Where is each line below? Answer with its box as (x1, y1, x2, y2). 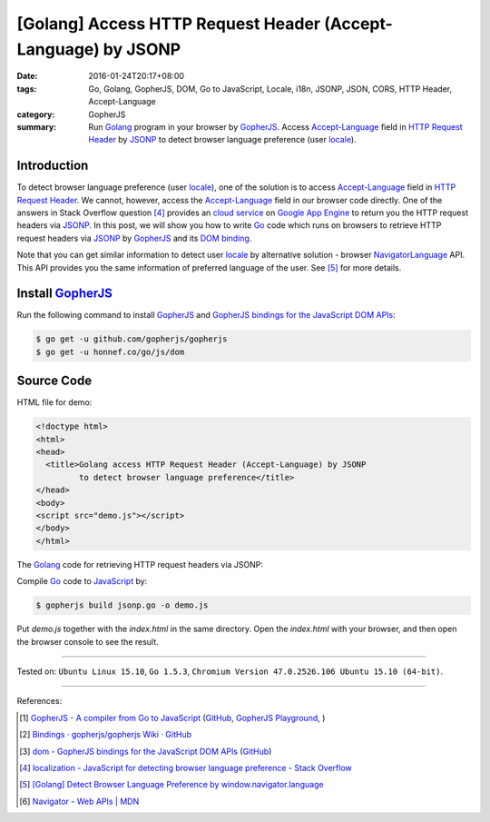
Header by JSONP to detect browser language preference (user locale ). (88, 134, 358, 145)
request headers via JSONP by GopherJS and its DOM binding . (16, 233, 252, 243)
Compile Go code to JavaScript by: (16, 576, 148, 587)
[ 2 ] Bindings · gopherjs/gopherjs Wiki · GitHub (19, 729, 192, 740)
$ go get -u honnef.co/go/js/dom (35, 346, 185, 357)
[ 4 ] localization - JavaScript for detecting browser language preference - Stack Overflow (19, 762, 353, 773)
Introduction (16, 158, 89, 173)
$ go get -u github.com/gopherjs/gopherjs (35, 334, 228, 344)
